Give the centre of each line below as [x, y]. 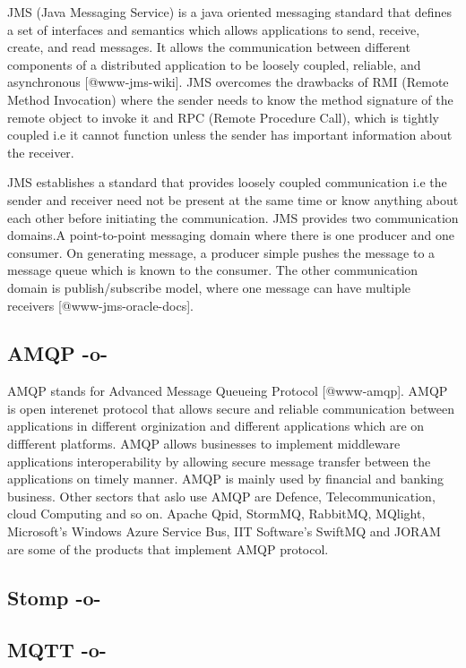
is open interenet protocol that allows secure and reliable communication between [231, 408]
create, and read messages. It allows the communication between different [209, 47]
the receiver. [41, 152]
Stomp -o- [54, 597]
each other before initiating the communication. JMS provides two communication [233, 217]
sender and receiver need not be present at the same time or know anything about [233, 199]
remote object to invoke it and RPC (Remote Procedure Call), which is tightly [224, 117]
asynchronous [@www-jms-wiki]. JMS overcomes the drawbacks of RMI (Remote [228, 82]
